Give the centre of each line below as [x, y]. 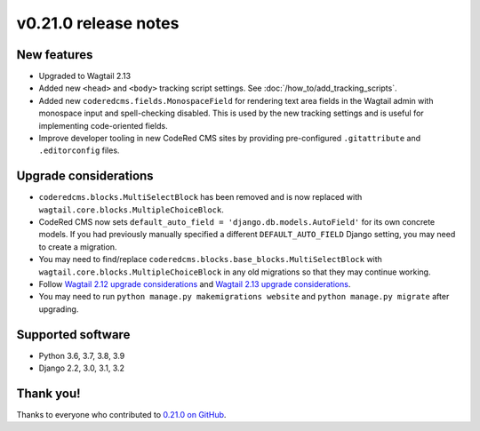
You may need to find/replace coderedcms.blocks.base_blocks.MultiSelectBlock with [210, 259]
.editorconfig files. [79, 150]
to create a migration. [78, 247]
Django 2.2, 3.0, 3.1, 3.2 [81, 368]
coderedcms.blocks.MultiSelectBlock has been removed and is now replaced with [200, 197]
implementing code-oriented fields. [103, 125]
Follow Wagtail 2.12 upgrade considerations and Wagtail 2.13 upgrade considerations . [195, 284]
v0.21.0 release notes [98, 23]
